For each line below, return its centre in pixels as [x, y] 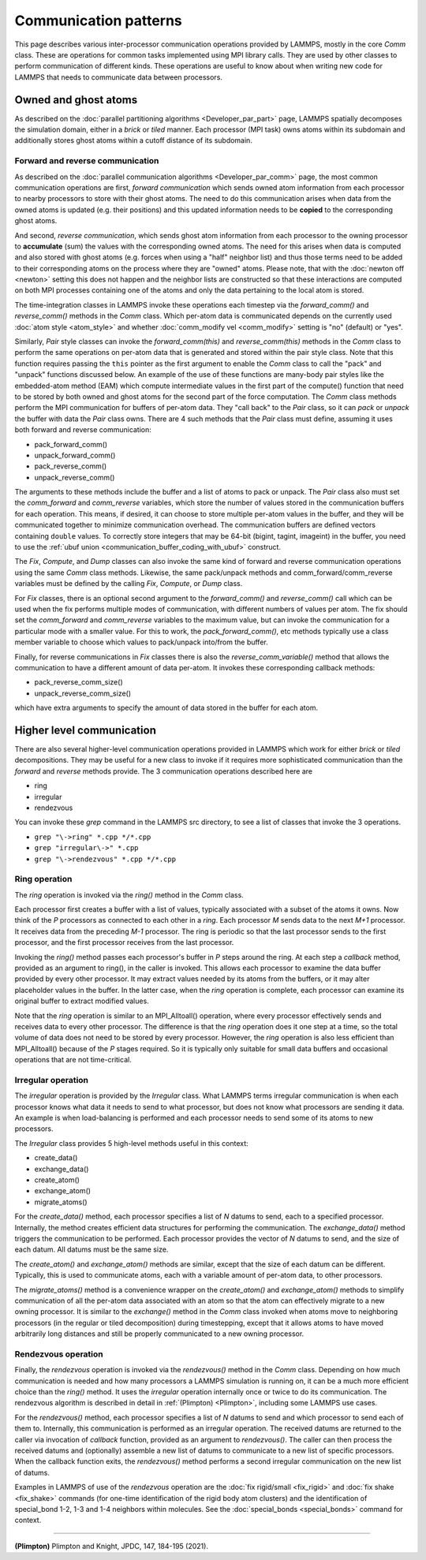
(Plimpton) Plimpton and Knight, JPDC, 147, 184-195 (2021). [112, 1546]
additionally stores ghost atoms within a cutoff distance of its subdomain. [133, 140]
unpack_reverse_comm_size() [83, 693]
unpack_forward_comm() [75, 455]
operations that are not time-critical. [73, 1060]
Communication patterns [99, 21]
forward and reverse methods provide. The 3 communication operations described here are [164, 771]
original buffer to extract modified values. [82, 1001]
